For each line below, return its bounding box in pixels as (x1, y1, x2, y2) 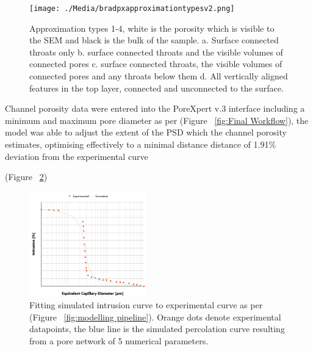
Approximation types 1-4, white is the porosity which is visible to (29, 21, 275, 34)
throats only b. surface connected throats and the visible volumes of (29, 45, 283, 58)
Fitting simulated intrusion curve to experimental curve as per (29, 299, 263, 311)
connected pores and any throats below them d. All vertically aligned (29, 70, 288, 82)
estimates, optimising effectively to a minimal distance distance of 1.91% (5, 138, 276, 150)
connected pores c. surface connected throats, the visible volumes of (29, 57, 282, 70)
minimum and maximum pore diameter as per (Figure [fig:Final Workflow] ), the (5, 114, 309, 126)
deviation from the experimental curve (5, 150, 148, 162)
